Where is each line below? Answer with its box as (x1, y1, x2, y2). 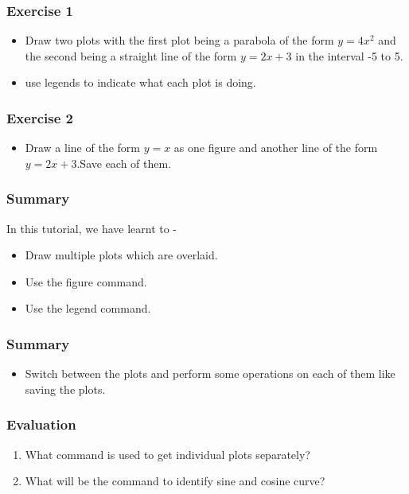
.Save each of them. (76, 154, 172, 171)
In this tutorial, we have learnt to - (6, 220, 177, 236)
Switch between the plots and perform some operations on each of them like (25, 365, 395, 382)
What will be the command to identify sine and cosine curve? (25, 473, 325, 489)
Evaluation (6, 414, 76, 434)
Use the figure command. (25, 273, 147, 290)
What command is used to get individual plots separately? (25, 445, 310, 462)
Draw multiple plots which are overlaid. (25, 247, 218, 263)
